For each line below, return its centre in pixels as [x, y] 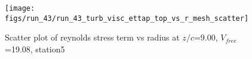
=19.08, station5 [35, 49]
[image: [20, 8]
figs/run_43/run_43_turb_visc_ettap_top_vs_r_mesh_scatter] [127, 18]
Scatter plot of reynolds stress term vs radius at [92, 37]
